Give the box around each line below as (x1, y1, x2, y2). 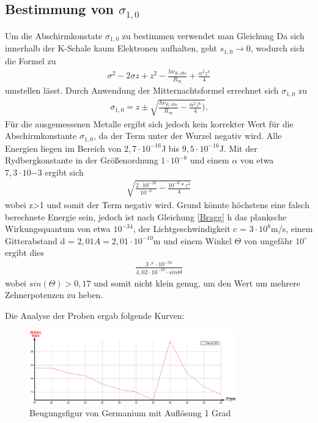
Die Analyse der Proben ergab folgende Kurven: (5, 309, 185, 322)
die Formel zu (5, 54, 56, 67)
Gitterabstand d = (5, 234, 75, 247)
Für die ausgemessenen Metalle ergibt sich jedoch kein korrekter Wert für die (5, 117, 294, 130)
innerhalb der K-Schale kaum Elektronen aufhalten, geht (5, 42, 217, 54)
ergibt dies (5, 246, 44, 259)
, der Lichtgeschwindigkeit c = (133, 222, 247, 235)
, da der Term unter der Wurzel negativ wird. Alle (93, 129, 282, 142)
